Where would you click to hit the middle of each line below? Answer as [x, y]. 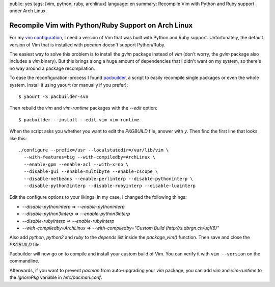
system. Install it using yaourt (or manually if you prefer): [69, 85]
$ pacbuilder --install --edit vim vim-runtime [79, 120]
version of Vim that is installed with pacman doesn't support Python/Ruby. [87, 45]
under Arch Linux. [28, 11]
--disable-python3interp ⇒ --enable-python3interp [76, 214]
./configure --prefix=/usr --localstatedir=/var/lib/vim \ [94, 150]
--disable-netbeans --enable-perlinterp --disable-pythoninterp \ [108, 179]
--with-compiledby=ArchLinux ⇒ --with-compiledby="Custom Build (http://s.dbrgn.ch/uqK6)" [121, 228]
